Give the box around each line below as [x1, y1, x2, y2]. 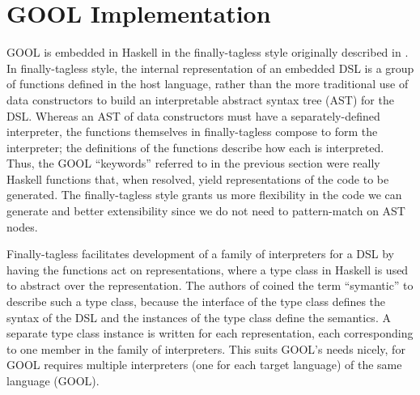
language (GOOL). [6, 372, 100, 389]
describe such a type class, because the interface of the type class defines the [6, 293, 386, 310]
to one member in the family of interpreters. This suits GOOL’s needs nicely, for [6, 340, 405, 357]
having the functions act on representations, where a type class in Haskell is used [6, 261, 409, 278]
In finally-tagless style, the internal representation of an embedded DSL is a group [6, 59, 414, 76]
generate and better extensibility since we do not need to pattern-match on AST [6, 202, 405, 219]
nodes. [6, 218, 38, 235]
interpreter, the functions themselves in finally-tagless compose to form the [6, 123, 378, 140]
